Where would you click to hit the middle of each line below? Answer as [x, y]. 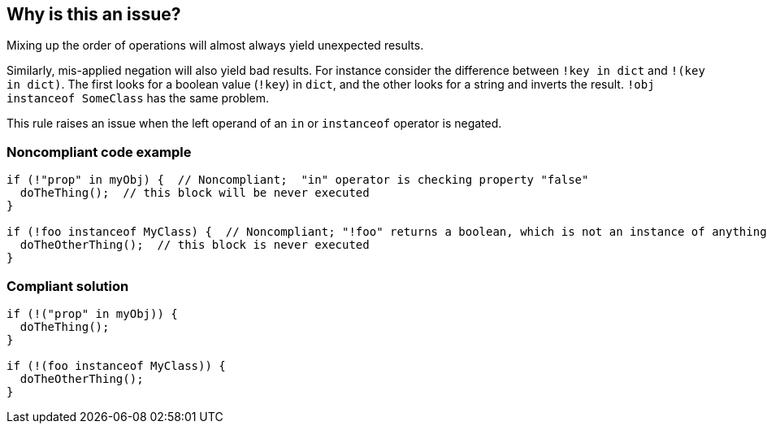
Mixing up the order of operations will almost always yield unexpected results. [215, 46]
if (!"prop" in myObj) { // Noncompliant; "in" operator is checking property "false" [298, 180]
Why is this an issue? [94, 14]
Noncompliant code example [99, 152]
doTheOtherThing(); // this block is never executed [195, 245]
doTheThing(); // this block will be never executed [195, 193]
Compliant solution [68, 286]
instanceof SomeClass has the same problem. [138, 98]
